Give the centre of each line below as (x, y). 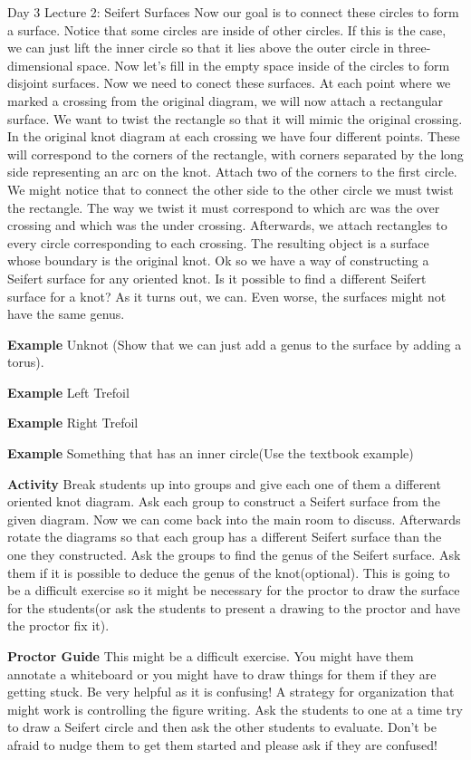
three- (414, 48)
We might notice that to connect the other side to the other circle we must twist (231, 189)
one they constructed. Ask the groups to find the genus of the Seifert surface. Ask (234, 555)
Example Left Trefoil (68, 392)
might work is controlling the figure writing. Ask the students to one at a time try (235, 709)
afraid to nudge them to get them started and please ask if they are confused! (222, 744)
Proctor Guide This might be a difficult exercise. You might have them (211, 656)
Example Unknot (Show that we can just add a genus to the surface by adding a (235, 344)
